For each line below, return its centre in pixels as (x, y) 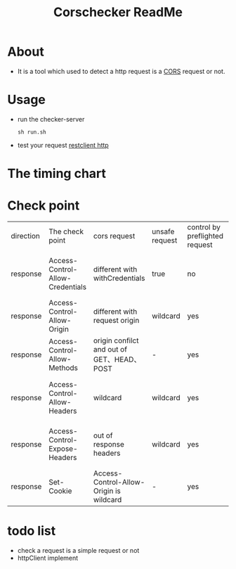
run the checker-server (51, 119)
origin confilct (116, 340)
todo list (32, 531)
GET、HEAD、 (117, 359)
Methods (64, 368)
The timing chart (57, 174)
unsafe (163, 231)
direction (26, 236)
